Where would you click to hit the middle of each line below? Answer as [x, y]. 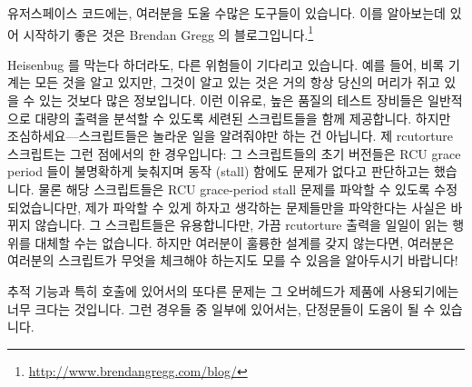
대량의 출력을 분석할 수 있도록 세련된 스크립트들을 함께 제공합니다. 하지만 [243, 118]
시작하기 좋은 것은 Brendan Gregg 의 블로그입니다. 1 [168, 33]
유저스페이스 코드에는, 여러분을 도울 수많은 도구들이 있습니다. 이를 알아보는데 [226, 13]
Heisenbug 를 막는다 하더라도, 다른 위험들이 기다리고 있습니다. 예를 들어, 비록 [226, 64]
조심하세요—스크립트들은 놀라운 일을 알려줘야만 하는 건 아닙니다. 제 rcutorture [231, 136]
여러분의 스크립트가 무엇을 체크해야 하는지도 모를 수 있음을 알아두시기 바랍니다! [233, 260]
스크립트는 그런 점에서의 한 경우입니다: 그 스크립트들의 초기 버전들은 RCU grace [234, 153]
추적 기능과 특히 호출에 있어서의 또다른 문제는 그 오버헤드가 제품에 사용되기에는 [233, 290]
